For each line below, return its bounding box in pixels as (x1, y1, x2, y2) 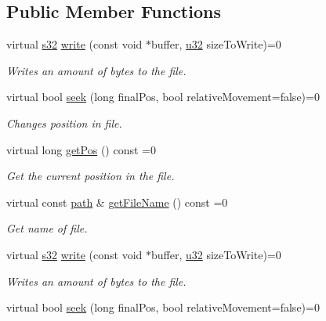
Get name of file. (6, 220, 88, 236)
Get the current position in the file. (6, 168, 175, 184)
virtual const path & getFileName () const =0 (6, 193, 228, 210)
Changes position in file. (6, 114, 122, 131)
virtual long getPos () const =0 (6, 141, 156, 157)
